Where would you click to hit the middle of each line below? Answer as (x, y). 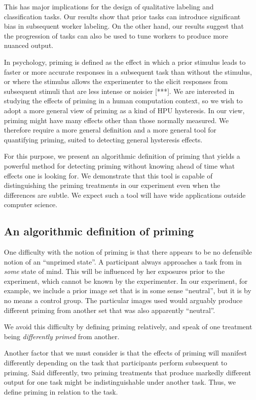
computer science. (31, 204)
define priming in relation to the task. (61, 391)
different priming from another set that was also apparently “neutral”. (110, 310)
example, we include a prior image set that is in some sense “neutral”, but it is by (128, 290)
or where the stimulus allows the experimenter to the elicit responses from (116, 81)
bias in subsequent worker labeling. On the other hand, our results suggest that (124, 26)
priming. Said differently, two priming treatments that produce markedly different (128, 372)
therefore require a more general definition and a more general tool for (110, 130)
